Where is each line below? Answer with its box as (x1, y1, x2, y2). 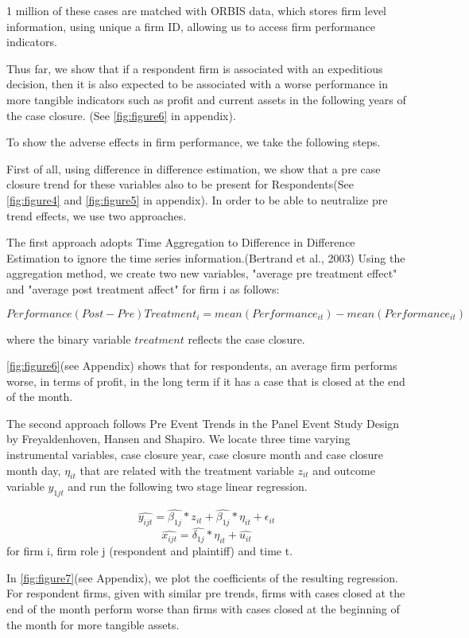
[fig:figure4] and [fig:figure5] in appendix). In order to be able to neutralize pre (6, 191, 388, 208)
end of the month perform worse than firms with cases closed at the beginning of (6, 601, 400, 617)
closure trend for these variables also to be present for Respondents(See (6, 176, 354, 193)
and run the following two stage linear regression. (68, 478, 308, 495)
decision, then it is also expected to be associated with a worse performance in (6, 76, 389, 92)
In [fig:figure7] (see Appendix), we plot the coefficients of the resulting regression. (6, 569, 398, 585)
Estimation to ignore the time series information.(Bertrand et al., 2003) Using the (6, 249, 405, 266)
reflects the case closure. (188, 330, 305, 347)
